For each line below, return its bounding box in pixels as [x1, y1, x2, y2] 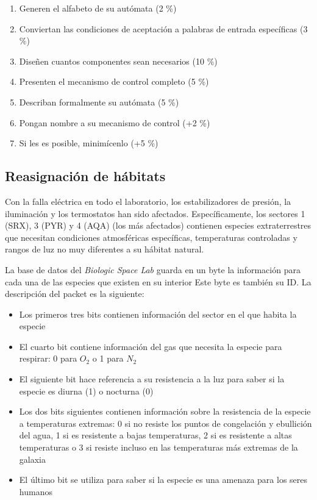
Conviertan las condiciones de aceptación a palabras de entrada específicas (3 [19, 22, 308, 35]
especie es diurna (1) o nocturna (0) [19, 384, 154, 397]
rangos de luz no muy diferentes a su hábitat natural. [5, 243, 204, 255]
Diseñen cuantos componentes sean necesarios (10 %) [19, 54, 218, 67]
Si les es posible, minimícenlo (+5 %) [19, 137, 158, 149]
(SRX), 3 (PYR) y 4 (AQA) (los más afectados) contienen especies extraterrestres [5, 219, 312, 232]
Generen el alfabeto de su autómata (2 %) [19, 2, 177, 14]
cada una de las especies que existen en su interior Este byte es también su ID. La [5, 275, 312, 288]
